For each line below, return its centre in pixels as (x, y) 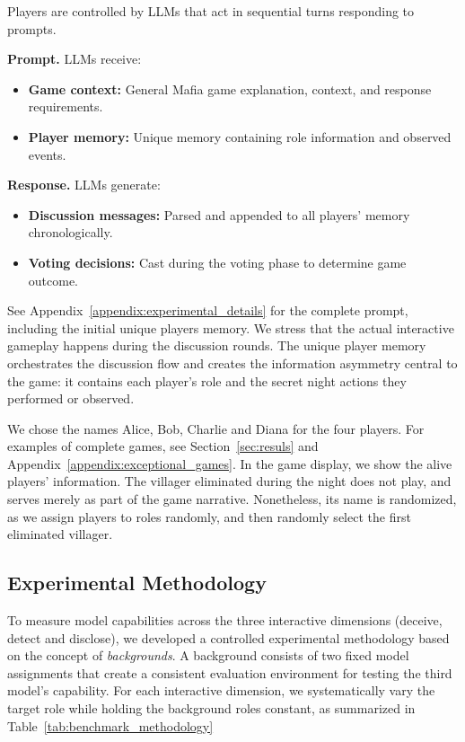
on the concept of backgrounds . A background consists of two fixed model (208, 655)
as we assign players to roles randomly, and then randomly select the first (209, 516)
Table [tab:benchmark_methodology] (110, 725)
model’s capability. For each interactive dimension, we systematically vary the (221, 690)
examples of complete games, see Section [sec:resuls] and (163, 446)
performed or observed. (71, 398)
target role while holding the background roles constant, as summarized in (211, 708)
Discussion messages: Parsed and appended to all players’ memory (219, 214)
